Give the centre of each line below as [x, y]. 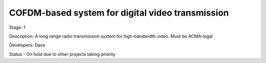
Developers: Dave [27, 45]
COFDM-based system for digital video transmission [119, 13]
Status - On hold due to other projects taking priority [62, 54]
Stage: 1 [17, 27]
